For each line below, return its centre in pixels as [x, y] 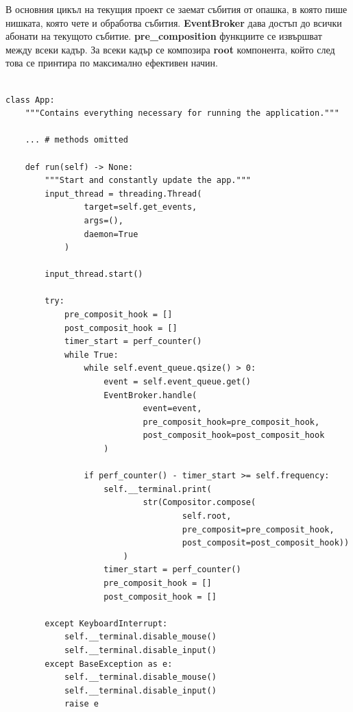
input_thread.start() [94, 274]
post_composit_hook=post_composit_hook [234, 435]
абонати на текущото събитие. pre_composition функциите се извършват [164, 36]
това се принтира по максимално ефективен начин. [112, 63]
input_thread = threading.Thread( [123, 194]
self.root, [207, 516]
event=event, [172, 409]
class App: [30, 100]
